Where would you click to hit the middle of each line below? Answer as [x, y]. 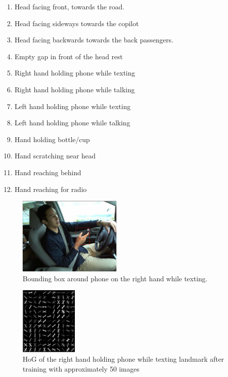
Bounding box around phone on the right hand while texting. [115, 278]
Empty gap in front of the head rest [69, 56]
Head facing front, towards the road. [69, 6]
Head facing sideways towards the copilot [77, 23]
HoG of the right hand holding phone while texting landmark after [123, 359]
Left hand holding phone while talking [72, 123]
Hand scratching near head [55, 156]
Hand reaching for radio [50, 189]
